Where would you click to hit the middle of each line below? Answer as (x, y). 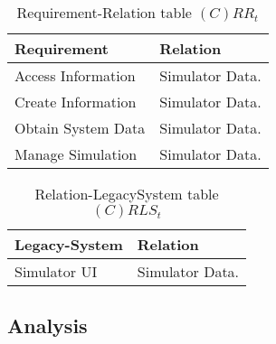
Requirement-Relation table (104, 12)
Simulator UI (56, 271)
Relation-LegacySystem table (127, 194)
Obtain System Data (80, 128)
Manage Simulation (76, 154)
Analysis (48, 325)
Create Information (76, 102)
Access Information (75, 75)
